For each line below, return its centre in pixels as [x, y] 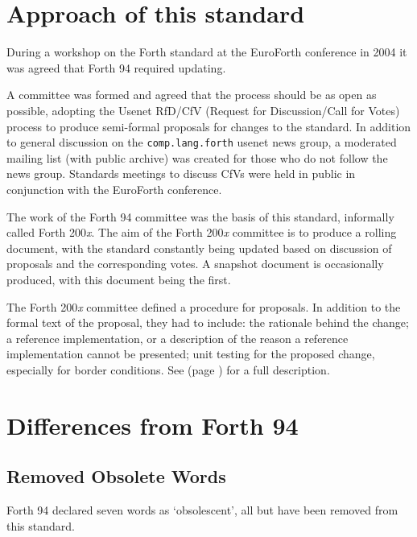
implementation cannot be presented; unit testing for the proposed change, [191, 354]
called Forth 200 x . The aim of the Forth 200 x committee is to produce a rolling [202, 232]
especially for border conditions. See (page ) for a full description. [168, 369]
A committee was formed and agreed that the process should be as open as [192, 95]
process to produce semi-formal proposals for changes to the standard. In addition [209, 126]
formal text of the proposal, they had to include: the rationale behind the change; [208, 322]
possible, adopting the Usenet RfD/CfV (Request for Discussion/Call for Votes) [203, 110]
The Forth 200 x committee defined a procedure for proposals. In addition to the [204, 306]
